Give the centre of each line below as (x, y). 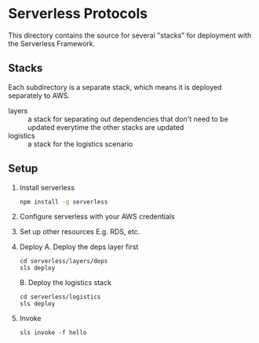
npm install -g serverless (64, 202)
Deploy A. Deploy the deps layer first (79, 247)
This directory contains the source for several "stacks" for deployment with (130, 35)
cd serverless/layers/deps (64, 262)
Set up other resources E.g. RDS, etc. (80, 232)
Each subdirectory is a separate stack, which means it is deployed (115, 87)
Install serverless (47, 187)
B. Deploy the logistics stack (66, 283)
